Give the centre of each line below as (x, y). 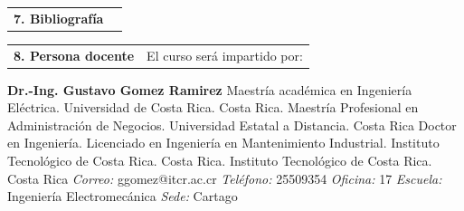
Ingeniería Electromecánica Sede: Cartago (123, 196)
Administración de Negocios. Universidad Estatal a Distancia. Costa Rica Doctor (232, 125)
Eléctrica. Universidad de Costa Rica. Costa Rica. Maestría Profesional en (213, 107)
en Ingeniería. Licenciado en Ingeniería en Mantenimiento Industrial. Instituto (223, 143)
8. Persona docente (74, 55)
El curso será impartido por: (225, 55)
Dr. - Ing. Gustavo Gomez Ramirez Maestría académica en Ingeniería (210, 89)
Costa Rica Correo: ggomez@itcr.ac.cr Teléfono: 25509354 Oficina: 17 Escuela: (225, 178)
